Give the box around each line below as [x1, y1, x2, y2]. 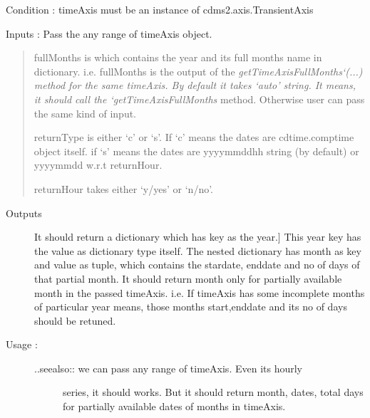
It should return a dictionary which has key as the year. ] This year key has [34, 229, 361, 244]
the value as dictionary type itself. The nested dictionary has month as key [34, 243, 361, 258]
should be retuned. [34, 313, 116, 328]
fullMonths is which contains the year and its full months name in [34, 50, 322, 65]
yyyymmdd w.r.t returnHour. [34, 157, 163, 172]
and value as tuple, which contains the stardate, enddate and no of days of [34, 257, 360, 272]
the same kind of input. [34, 105, 137, 120]
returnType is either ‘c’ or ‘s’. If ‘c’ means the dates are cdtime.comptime [34, 130, 354, 145]
